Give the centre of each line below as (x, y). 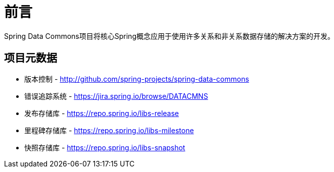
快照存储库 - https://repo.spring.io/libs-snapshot (105, 147)
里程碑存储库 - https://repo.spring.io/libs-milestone (109, 130)
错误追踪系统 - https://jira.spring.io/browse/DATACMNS (116, 96)
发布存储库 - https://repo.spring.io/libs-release (102, 113)
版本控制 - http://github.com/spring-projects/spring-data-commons (137, 79)
